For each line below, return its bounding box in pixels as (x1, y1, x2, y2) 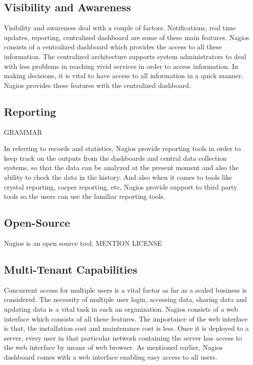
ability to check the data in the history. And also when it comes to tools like (4, 172, 232, 182)
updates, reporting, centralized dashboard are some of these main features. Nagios (4, 32, 250, 42)
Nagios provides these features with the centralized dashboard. (4, 80, 191, 90)
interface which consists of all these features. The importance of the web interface (4, 313, 248, 323)
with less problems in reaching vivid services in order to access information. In (4, 61, 238, 71)
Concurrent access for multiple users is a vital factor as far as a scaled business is (4, 284, 247, 295)
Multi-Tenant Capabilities (4, 261, 137, 277)
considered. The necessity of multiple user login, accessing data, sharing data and (4, 294, 247, 304)
